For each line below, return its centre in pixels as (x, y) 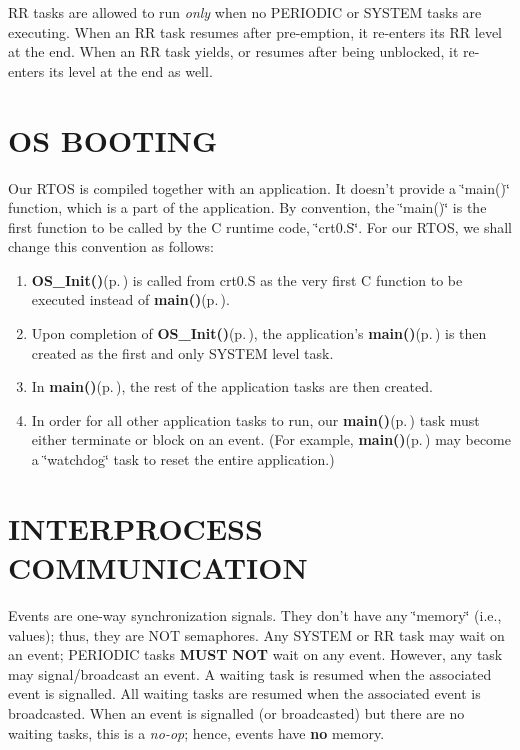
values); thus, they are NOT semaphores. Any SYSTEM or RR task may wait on (256, 634)
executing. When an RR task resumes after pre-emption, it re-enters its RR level (255, 31)
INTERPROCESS (135, 527)
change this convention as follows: (111, 246)
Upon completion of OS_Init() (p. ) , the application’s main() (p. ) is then (259, 333)
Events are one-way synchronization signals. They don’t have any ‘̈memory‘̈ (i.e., (255, 614)
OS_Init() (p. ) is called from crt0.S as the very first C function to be (247, 279)
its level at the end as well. (130, 70)
